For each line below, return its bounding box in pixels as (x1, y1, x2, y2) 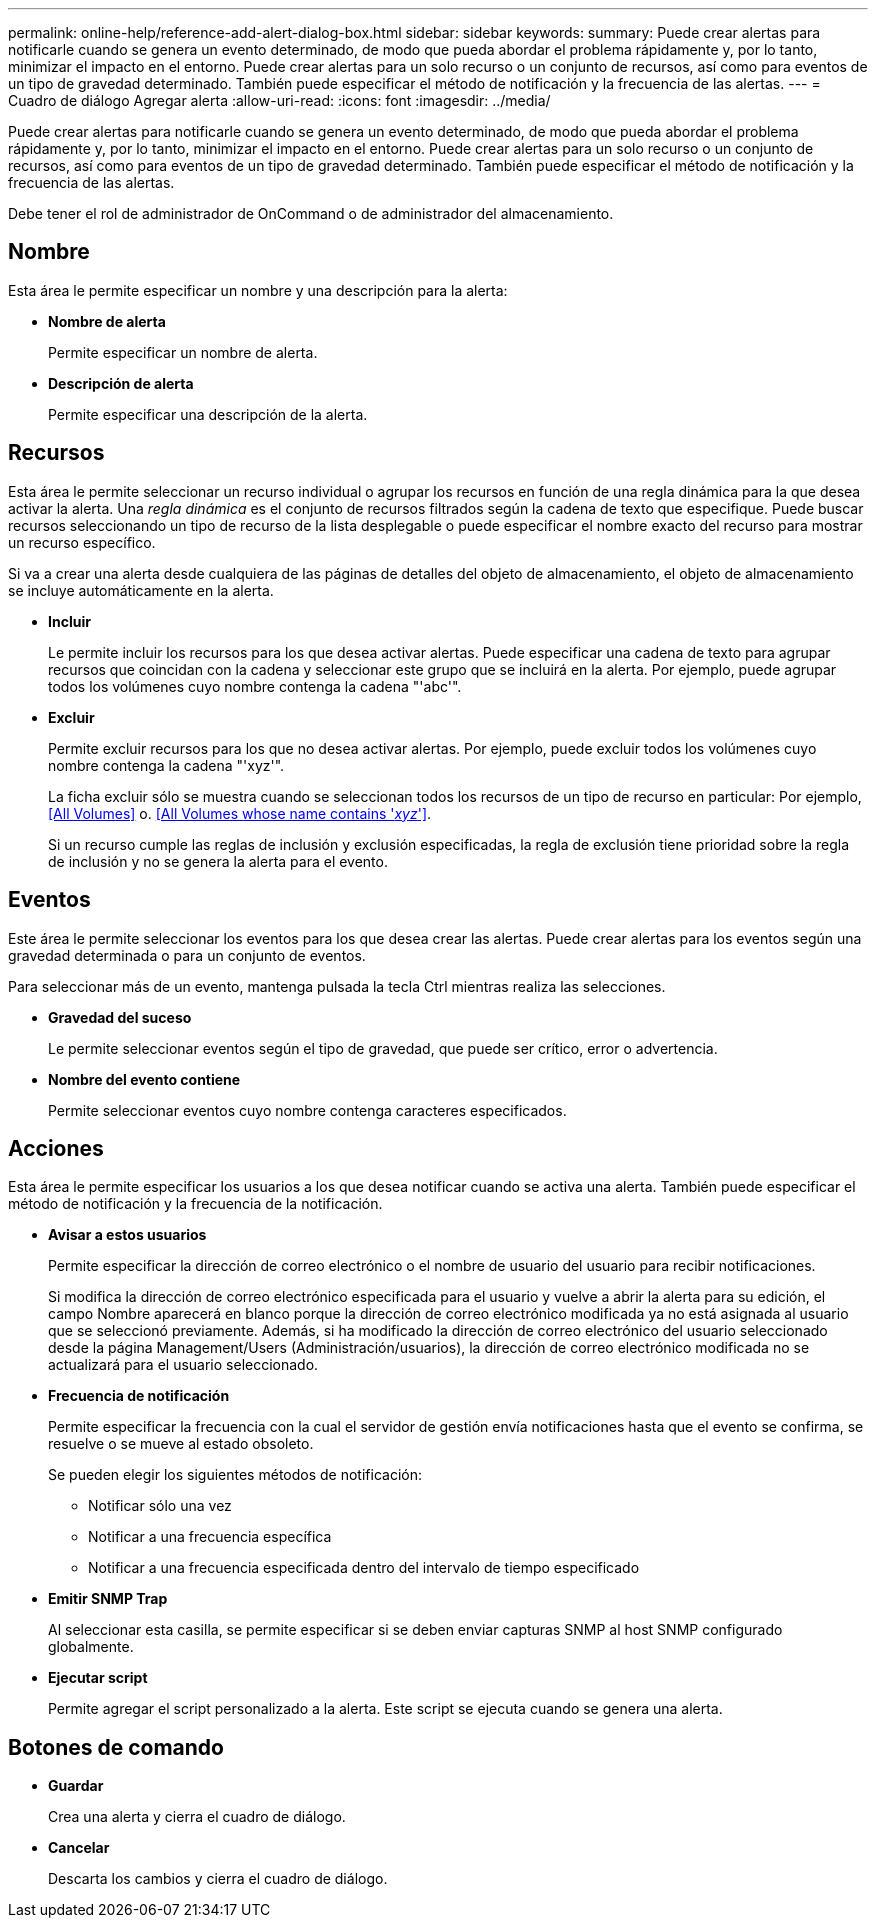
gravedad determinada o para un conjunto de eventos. (8, 946, 366, 964)
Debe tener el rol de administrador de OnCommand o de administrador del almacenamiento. (8, 205, 614, 222)
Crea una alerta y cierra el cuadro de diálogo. (48, 1808, 346, 1826)
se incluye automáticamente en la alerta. (8, 581, 274, 599)
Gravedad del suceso (48, 1008, 192, 1026)
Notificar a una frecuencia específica (88, 1528, 332, 1546)
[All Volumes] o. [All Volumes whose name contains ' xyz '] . (48, 804, 432, 822)
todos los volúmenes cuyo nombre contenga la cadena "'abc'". (48, 677, 462, 695)
